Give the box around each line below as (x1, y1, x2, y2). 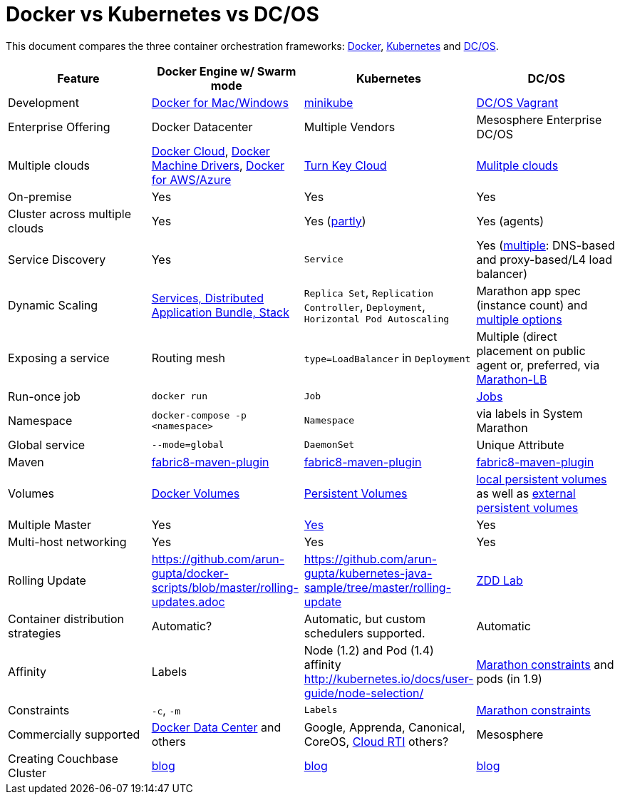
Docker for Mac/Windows (151, 95, 289, 110)
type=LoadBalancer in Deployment (304, 350, 471, 365)
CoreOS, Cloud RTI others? (304, 734, 449, 749)
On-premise (8, 189, 72, 204)
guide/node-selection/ (304, 685, 424, 700)
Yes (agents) (476, 213, 544, 228)
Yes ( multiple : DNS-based (476, 237, 615, 252)
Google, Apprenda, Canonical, (304, 719, 465, 734)
